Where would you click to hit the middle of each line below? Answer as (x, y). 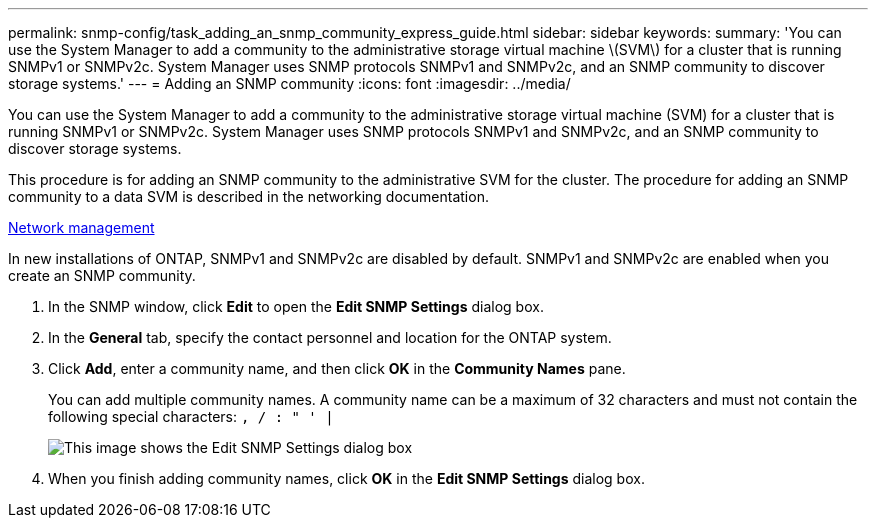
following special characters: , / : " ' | (191, 416)
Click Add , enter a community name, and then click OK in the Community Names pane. (337, 368)
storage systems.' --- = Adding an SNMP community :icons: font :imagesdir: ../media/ (289, 83)
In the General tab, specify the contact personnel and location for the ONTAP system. (330, 337)
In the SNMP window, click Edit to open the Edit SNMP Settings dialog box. (296, 306)
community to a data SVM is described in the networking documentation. (248, 196)
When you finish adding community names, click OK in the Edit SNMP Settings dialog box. (346, 478)
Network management (81, 227)
